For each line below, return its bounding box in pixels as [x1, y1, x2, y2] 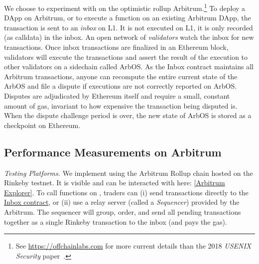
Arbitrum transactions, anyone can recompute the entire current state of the [4, 71, 238, 81]
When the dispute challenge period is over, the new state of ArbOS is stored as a [4, 110, 252, 121]
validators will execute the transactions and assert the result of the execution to [4, 51, 248, 62]
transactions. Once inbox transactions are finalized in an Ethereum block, [4, 42, 229, 52]
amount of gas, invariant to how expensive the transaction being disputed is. [4, 100, 238, 111]
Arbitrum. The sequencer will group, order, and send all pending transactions [4, 206, 241, 217]
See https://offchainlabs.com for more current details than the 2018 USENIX [15, 241, 252, 251]
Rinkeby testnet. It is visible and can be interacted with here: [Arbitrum [4, 177, 225, 188]
